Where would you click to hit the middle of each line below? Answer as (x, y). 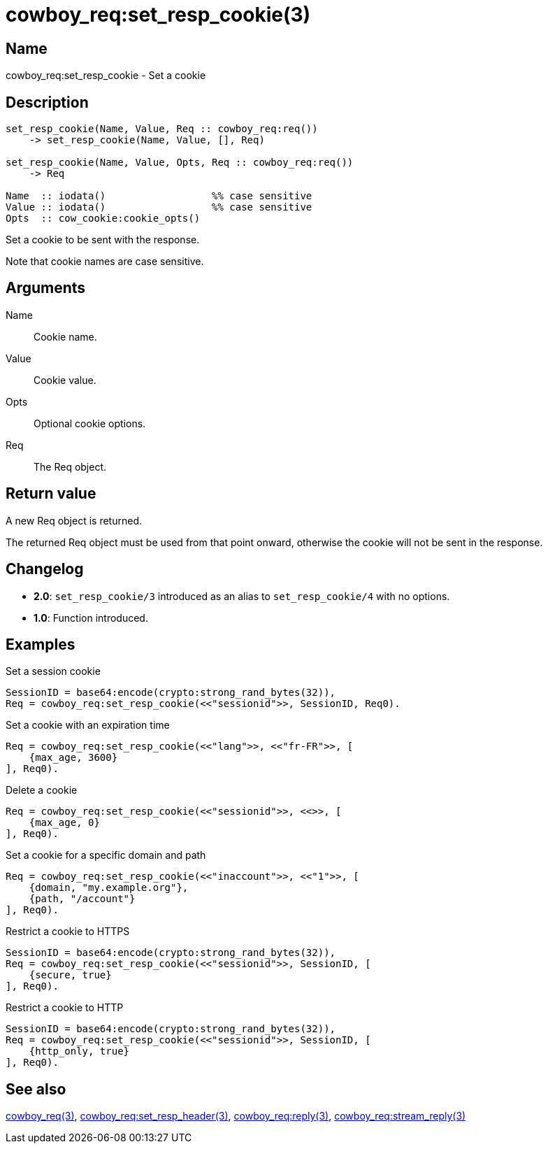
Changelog (45, 569)
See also (36, 1089)
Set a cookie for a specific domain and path (106, 855)
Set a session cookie (53, 671)
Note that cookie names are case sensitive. (105, 262)
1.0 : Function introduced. (91, 618)
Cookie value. (65, 380)
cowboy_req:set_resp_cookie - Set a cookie (106, 76)
